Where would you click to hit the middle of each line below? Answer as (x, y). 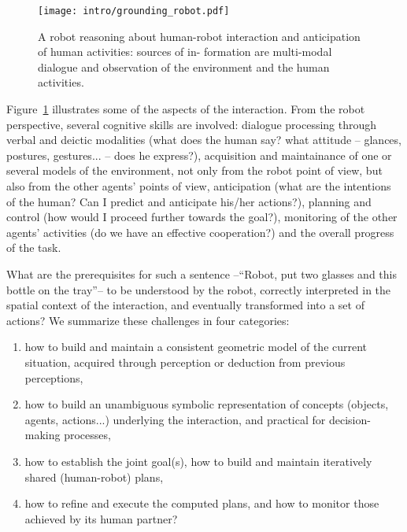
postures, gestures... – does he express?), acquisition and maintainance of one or (199, 155)
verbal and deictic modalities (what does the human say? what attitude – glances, (204, 140)
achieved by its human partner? (101, 518)
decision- (350, 419)
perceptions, (54, 377)
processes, (87, 435)
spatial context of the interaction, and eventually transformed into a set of (185, 305)
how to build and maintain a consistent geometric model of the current (196, 347)
